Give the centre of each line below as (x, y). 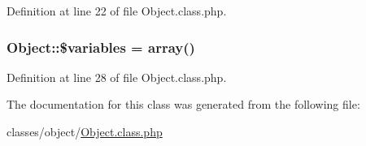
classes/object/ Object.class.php (85, 131)
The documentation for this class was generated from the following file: (183, 104)
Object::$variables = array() (101, 47)
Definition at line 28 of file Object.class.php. (117, 77)
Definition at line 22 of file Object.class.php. (117, 11)
